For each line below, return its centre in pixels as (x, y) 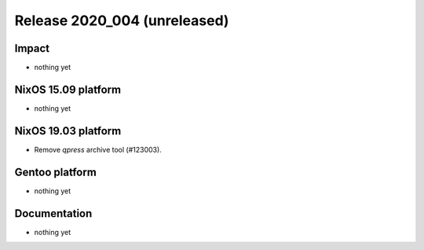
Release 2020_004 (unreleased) (122, 20)
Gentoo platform (56, 172)
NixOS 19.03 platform (68, 131)
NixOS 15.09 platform (68, 89)
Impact (32, 48)
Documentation (53, 213)
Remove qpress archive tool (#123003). (98, 149)
